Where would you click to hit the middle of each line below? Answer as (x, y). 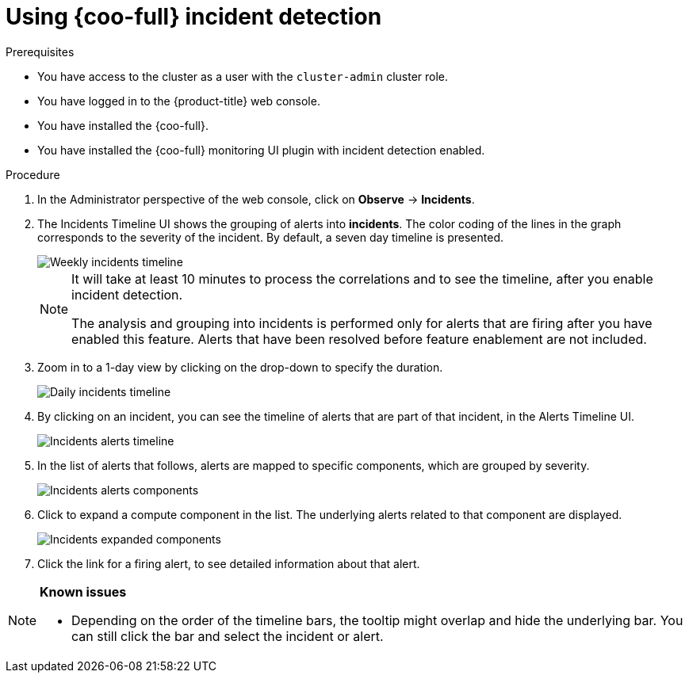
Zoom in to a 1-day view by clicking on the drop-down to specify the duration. (240, 367)
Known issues (83, 591)
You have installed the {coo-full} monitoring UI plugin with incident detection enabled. (261, 150)
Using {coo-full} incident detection (194, 17)
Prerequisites (40, 51)
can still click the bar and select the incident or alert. (228, 636)
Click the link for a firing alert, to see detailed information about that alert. (229, 563)
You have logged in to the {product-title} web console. (179, 101)
